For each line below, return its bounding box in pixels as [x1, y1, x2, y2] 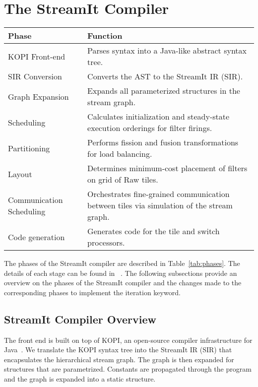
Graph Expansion [8, 90, 69, 102]
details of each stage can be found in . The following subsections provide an [4, 267, 237, 278]
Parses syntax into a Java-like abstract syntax [87, 45, 247, 57]
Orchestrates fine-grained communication [87, 188, 230, 200]
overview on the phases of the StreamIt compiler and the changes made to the [4, 277, 242, 288]
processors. [87, 237, 125, 249]
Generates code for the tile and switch [87, 225, 220, 237]
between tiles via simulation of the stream [87, 199, 233, 211]
